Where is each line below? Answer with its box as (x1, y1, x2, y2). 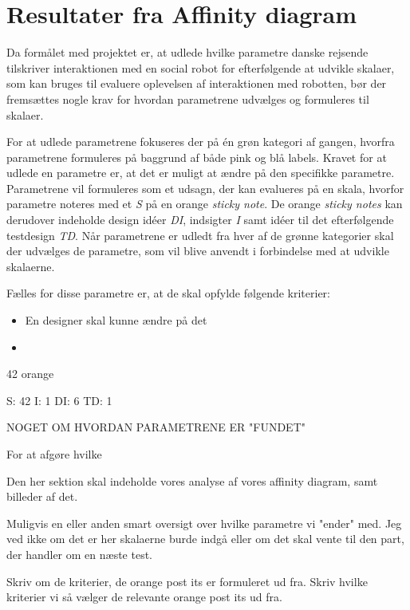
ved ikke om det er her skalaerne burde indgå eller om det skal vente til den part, (6, 530, 404, 547)
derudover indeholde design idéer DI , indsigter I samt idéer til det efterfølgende (6, 211, 394, 228)
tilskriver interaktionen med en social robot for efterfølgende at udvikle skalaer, (6, 59, 395, 76)
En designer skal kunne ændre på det (25, 312, 207, 329)
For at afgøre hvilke (6, 446, 102, 462)
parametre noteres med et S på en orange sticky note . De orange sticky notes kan (6, 195, 403, 212)
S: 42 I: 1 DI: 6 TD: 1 (6, 392, 112, 408)
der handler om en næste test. (6, 545, 152, 562)
